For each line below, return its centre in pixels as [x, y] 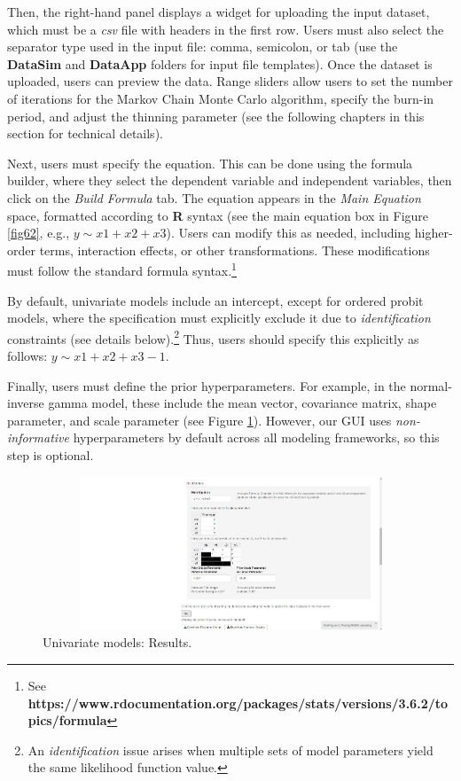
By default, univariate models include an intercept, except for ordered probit [215, 300]
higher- [434, 233]
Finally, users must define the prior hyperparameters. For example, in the [207, 385]
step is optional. [51, 454]
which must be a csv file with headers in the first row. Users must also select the [226, 29]
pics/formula [67, 720]
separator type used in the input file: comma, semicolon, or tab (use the [203, 47]
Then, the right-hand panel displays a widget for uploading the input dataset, [219, 12]
